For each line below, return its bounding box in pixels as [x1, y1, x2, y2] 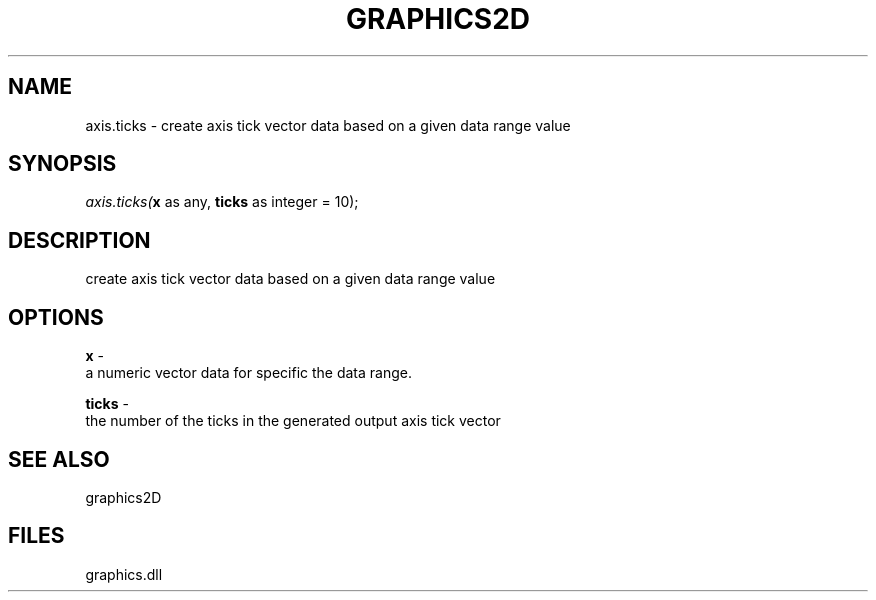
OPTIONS [8, 304, 104, 330]
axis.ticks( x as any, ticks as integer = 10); [85, 193, 359, 211]
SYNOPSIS [8, 151, 117, 177]
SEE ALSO [8, 446, 110, 472]
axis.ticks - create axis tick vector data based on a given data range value [85, 116, 571, 134]
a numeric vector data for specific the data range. [85, 364, 412, 382]
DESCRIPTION [8, 227, 151, 253]
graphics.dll [85, 565, 163, 583]
